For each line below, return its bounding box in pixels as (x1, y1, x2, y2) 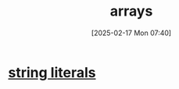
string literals (8, 63, 96, 81)
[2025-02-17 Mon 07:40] (91, 28, 172, 37)
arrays (109, 2, 153, 20)
